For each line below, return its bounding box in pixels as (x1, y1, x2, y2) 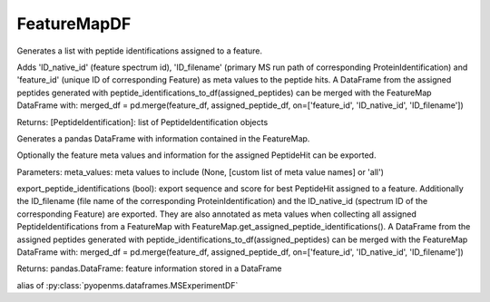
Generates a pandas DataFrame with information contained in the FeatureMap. (16, 132, 310, 144)
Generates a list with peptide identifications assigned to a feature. (16, 45, 263, 56)
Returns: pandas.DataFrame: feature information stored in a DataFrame (16, 263, 282, 274)
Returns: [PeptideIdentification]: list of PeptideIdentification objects (16, 116, 269, 127)
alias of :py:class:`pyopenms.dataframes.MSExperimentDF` (16, 279, 239, 290)
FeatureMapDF (16, 14, 132, 34)
